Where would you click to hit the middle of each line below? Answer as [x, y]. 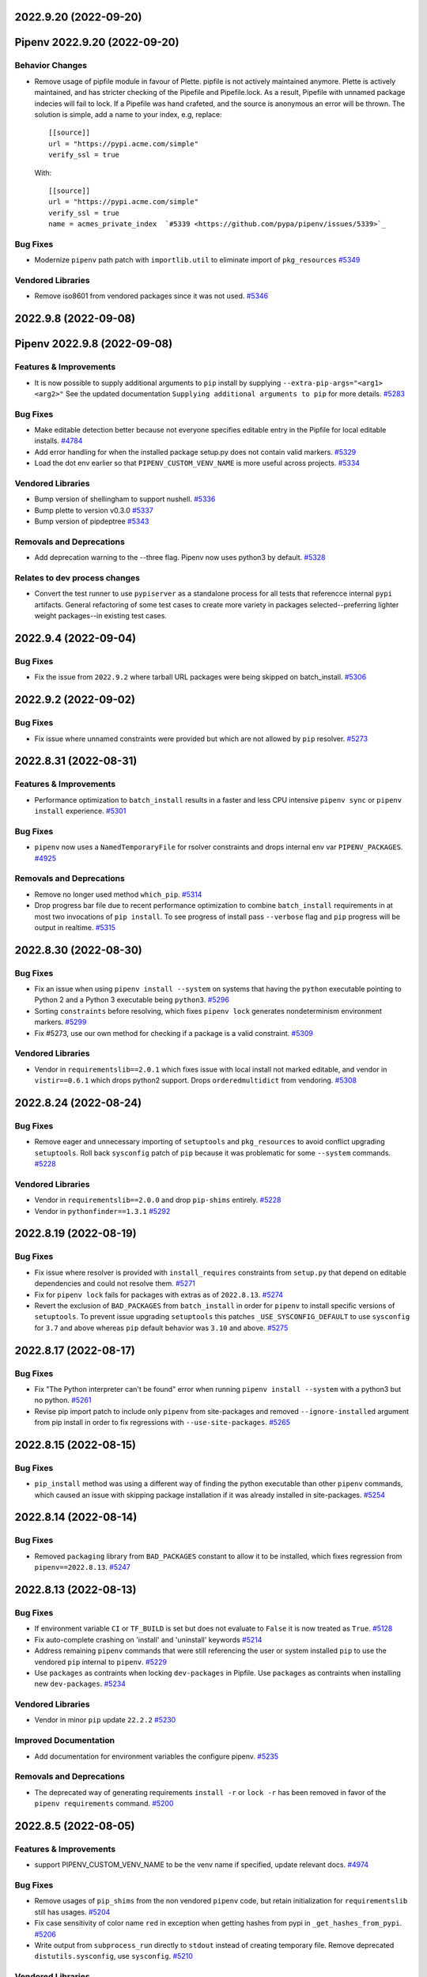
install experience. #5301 [80, 811]
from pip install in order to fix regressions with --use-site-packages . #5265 [162, 1423]
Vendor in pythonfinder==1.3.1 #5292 [102, 1211]
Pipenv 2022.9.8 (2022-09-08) [94, 344]
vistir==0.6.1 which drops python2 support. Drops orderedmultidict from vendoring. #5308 [196, 1080]
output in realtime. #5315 [75, 927]
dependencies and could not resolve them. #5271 [115, 1283]
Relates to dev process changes [77, 578]
